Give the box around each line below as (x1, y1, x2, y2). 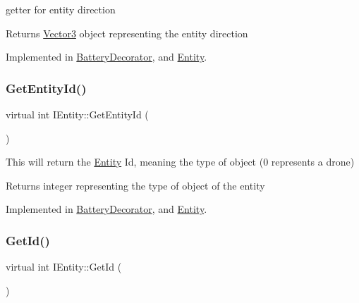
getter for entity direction (6, 2, 116, 16)
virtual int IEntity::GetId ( (6, 259, 122, 274)
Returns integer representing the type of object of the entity (6, 178, 265, 192)
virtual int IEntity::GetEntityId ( (6, 107, 149, 121)
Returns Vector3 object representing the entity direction (6, 25, 248, 40)
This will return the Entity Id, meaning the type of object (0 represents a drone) (6, 154, 355, 169)
